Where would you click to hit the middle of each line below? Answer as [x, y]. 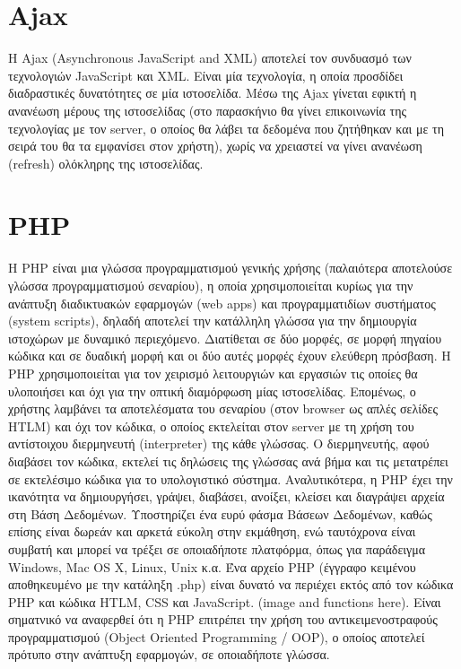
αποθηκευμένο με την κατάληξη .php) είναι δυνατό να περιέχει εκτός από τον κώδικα [231, 584]
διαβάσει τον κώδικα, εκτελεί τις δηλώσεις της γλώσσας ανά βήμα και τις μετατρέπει [228, 460]
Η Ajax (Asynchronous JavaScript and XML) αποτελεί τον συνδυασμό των [210, 58]
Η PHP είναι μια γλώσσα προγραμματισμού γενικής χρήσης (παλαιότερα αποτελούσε [230, 268]
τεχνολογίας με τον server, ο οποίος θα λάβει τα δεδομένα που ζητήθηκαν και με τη [226, 128]
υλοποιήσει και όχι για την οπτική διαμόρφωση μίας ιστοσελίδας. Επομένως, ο [212, 391]
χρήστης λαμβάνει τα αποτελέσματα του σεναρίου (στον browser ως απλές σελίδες [223, 408]
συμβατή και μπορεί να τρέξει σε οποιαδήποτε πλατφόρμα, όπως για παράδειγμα [217, 548]
